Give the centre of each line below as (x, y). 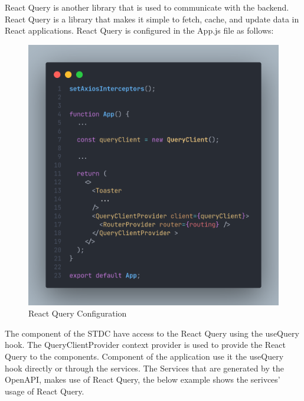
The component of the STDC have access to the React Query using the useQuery (152, 333)
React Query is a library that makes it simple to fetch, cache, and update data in (152, 19)
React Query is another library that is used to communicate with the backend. (147, 7)
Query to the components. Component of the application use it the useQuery (144, 356)
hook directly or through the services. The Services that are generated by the (144, 368)
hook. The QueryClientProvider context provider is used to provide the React (146, 345)
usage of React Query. (45, 391)
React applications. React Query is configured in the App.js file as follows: (139, 30)
